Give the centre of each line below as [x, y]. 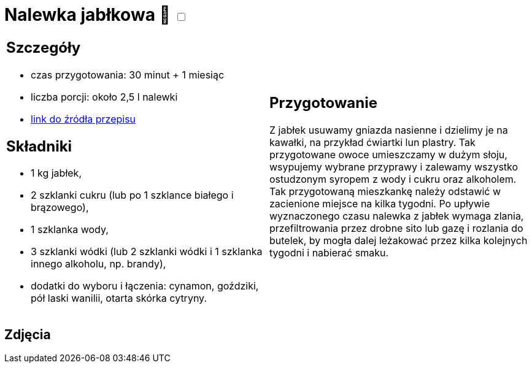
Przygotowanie [323, 103]
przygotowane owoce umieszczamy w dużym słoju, [388, 155]
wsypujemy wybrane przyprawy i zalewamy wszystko [394, 167]
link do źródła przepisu [83, 119]
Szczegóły [44, 47]
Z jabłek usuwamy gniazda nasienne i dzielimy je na [389, 130]
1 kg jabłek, [56, 173]
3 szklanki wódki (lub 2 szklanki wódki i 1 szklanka [147, 252]
